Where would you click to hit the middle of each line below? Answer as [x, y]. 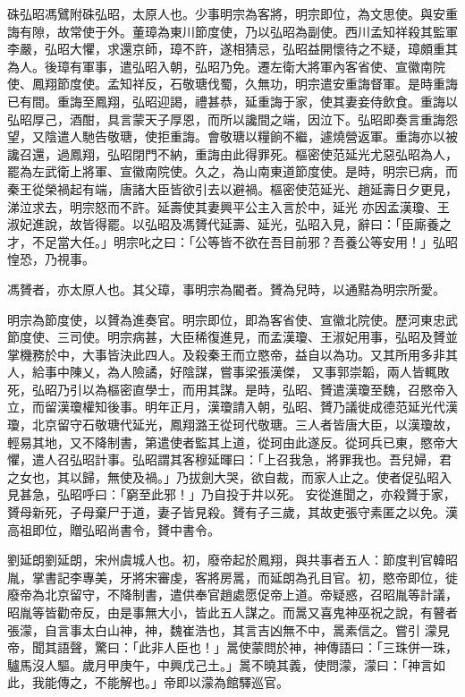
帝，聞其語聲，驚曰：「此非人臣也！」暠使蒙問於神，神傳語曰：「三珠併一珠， [232, 647]
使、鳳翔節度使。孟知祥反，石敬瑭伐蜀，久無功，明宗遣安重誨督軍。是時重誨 [232, 84]
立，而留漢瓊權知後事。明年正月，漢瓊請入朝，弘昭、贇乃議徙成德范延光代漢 [232, 407]
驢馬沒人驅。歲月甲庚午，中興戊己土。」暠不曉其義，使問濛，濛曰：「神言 [220, 664]
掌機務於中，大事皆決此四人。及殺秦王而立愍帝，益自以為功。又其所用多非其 [232, 354]
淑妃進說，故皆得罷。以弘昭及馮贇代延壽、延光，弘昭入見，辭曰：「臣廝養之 [229, 224]
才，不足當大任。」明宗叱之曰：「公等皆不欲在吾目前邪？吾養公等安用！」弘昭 [232, 241]
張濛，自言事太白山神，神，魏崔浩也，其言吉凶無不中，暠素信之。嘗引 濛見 [228, 629]
